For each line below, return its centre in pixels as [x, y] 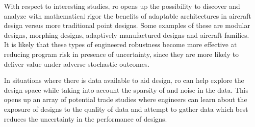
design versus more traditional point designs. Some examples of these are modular [127, 25]
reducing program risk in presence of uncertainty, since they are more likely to [121, 54]
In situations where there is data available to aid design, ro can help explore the [124, 80]
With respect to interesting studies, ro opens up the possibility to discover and [122, 6]
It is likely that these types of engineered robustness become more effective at [120, 44]
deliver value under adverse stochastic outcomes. [77, 63]
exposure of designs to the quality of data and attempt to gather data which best [126, 109]
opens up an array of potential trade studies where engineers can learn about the [126, 99]
